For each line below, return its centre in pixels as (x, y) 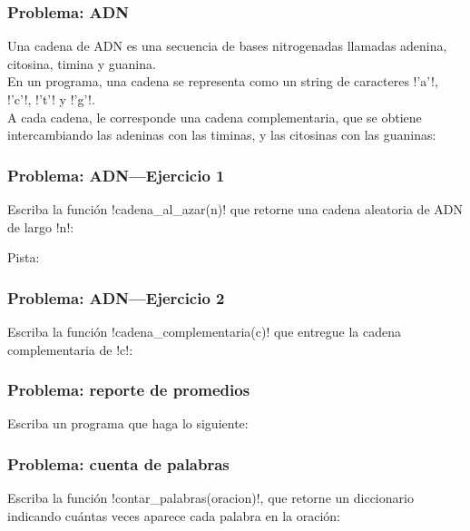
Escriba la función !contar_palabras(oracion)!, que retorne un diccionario (211, 498)
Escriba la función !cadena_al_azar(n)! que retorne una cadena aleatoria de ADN (235, 209)
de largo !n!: (41, 226)
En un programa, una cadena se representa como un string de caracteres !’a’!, (223, 81)
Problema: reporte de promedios (129, 390)
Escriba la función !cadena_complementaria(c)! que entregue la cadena (204, 331)
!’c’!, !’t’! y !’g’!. (51, 99)
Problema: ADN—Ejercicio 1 (116, 175)
